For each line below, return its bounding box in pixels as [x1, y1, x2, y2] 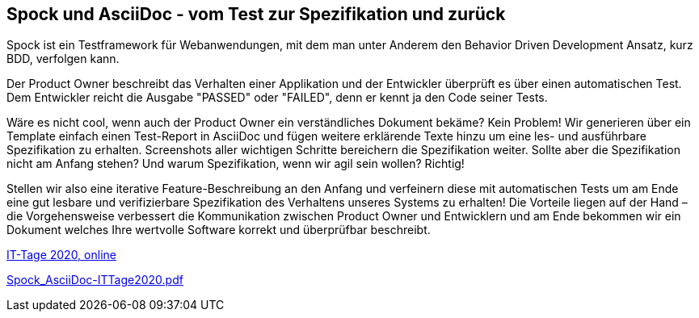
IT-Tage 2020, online [6, 248, 116, 262]
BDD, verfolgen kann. [6, 52, 120, 66]
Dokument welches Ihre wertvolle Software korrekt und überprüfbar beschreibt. [6, 223, 431, 237]
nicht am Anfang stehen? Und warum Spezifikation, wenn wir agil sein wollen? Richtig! [6, 157, 465, 171]
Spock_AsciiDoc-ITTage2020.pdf [6, 273, 183, 287]
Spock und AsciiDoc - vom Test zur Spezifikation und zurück [6, 4, 506, 24]
